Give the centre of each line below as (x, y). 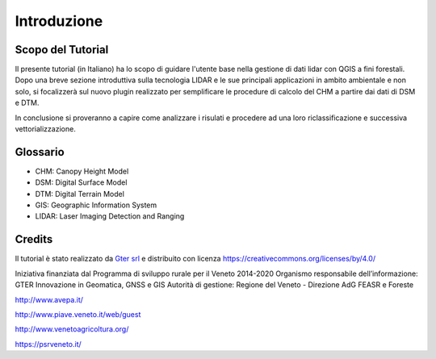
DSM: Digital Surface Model (81, 182)
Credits (34, 239)
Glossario (40, 152)
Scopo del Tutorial (62, 50)
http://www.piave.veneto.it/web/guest (78, 314)
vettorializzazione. (45, 129)
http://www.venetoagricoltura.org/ (72, 329)
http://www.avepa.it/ (49, 299)
